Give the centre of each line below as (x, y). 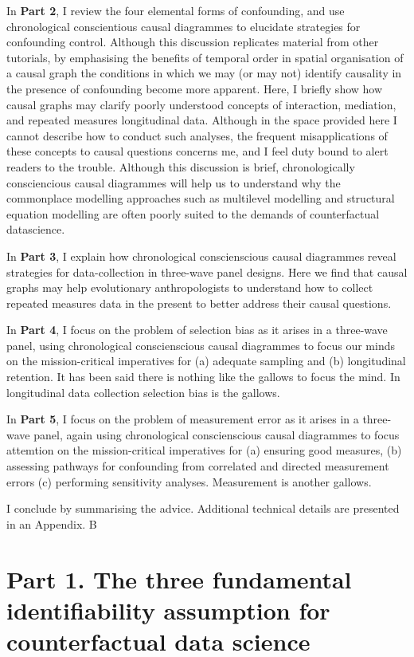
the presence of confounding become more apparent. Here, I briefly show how (195, 88)
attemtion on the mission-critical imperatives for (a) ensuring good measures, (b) (204, 450)
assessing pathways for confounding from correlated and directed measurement (198, 466)
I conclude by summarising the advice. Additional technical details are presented (203, 508)
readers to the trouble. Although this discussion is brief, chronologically (181, 166)
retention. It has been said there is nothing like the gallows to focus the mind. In (203, 377)
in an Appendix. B (52, 523)
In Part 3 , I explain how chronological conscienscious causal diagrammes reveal (201, 256)
